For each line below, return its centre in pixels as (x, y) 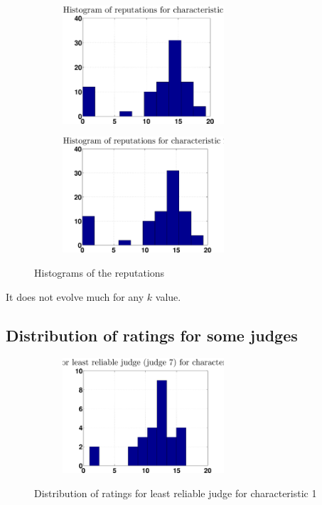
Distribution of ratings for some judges (152, 335)
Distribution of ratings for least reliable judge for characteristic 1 (176, 493)
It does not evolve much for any (75, 296)
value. (168, 296)
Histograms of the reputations (100, 273)
